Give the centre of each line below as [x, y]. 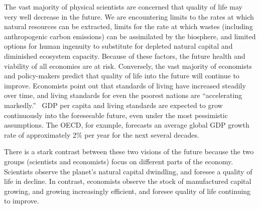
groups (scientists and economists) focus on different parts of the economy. [119, 161]
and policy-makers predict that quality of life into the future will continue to [122, 76]
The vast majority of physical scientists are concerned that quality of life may [123, 7]
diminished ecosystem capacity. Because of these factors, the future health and [125, 56]
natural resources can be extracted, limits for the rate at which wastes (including [128, 26]
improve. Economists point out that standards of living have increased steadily [125, 85]
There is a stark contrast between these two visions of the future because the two [129, 151]
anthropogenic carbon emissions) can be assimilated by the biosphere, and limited [130, 36]
